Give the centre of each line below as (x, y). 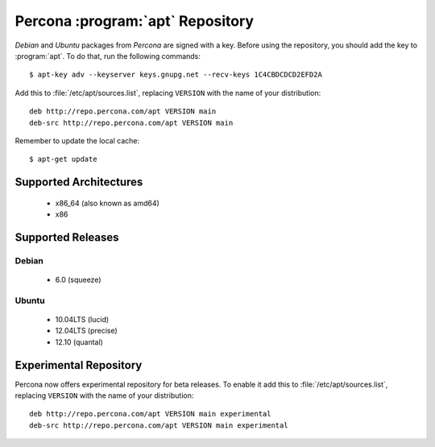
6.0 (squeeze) (78, 280)
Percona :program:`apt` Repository (134, 21)
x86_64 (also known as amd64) (108, 203)
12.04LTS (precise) (87, 331)
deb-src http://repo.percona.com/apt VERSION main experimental (159, 425)
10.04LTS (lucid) (82, 319)
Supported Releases (67, 237)
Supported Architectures (79, 182)
